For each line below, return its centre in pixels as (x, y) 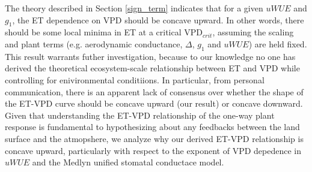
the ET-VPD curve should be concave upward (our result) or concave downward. (154, 103)
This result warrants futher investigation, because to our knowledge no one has (150, 56)
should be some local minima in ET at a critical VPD (104, 32)
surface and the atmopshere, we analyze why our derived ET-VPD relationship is (154, 138)
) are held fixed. (278, 43)
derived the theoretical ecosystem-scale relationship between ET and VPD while (152, 68)
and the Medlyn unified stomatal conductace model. (128, 162)
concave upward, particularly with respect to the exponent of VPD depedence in (153, 150)
